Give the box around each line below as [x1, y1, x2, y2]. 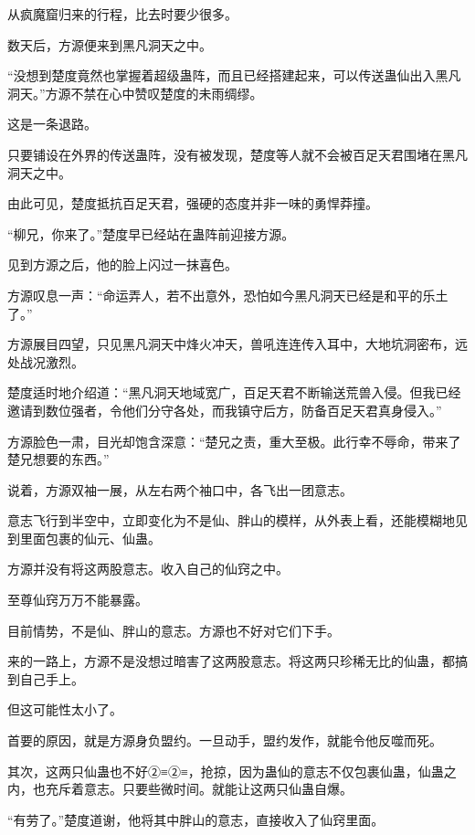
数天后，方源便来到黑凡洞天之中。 [7, 35, 212, 54]
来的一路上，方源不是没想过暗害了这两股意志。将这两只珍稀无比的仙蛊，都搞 [7, 651, 468, 671]
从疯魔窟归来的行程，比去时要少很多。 [7, 5, 237, 23]
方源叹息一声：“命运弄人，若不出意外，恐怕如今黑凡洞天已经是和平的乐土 [7, 285, 449, 304]
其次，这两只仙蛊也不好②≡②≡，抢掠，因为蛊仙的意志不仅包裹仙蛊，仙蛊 [7, 761, 444, 780]
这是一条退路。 [7, 114, 97, 133]
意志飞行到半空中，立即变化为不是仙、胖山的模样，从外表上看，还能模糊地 [7, 511, 455, 530]
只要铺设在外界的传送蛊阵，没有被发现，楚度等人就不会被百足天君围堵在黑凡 [7, 144, 468, 164]
